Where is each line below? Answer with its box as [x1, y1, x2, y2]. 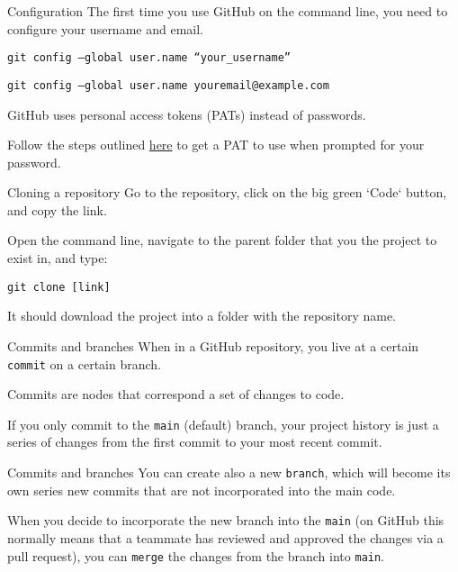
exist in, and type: [7, 249, 108, 268]
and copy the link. [7, 200, 107, 219]
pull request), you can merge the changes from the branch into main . [7, 546, 385, 565]
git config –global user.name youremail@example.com [7, 78, 329, 92]
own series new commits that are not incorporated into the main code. [7, 480, 396, 499]
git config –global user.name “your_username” [7, 51, 291, 65]
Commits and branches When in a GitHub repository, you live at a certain [7, 336, 419, 355]
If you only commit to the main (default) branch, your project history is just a [7, 414, 439, 433]
